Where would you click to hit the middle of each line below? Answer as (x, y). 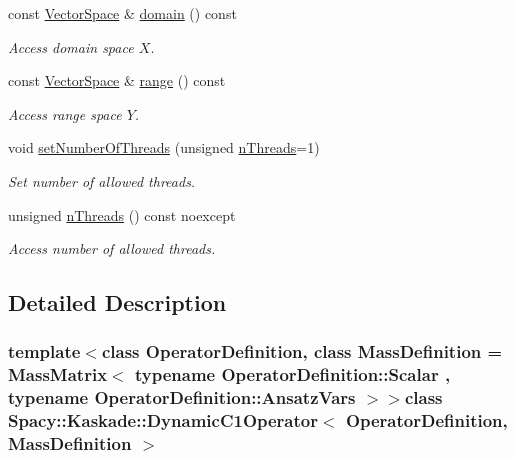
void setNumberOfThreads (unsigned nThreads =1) (164, 147)
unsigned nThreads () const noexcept (122, 214)
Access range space (65, 113)
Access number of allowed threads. (112, 248)
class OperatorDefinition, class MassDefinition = (302, 351)
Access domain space (71, 46)
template (44, 351)
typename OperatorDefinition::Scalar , (292, 374)
